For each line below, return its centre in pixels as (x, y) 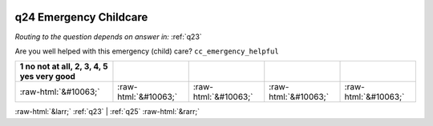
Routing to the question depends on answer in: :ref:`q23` (108, 37)
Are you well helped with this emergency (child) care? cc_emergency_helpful (147, 51)
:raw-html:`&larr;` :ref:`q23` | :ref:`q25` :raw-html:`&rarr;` (107, 112)
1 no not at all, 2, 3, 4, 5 (64, 66)
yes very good (48, 77)
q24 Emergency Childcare (81, 17)
